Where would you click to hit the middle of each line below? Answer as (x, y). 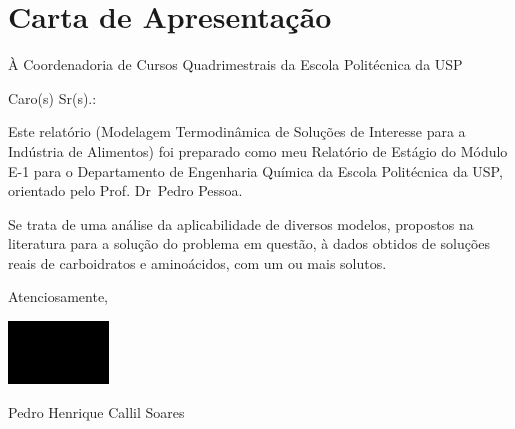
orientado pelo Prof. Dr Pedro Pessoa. (125, 190)
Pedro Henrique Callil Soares (96, 411)
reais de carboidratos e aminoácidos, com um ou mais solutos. (197, 262)
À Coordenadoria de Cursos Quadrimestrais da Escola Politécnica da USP (235, 64)
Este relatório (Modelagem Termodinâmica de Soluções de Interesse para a (237, 131)
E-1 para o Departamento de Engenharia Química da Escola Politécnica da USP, (255, 170)
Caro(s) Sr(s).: (52, 97)
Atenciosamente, (58, 296)
